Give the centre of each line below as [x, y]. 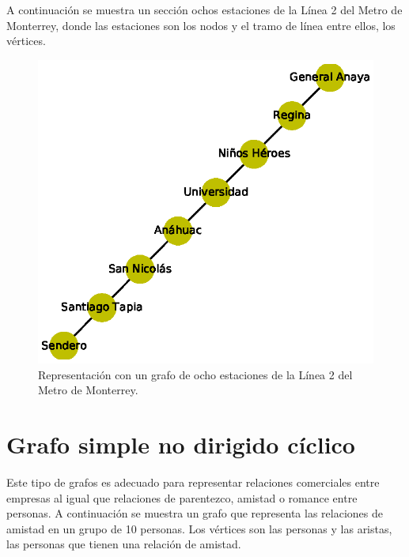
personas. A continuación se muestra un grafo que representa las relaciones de [195, 513]
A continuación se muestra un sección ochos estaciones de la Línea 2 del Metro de [204, 9]
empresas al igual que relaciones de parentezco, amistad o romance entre [182, 497]
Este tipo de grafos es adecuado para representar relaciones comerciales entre [193, 482]
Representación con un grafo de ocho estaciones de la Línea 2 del [195, 374]
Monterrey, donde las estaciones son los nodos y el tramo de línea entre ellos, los [201, 25]
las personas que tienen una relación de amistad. [124, 544]
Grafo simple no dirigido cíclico [181, 444]
